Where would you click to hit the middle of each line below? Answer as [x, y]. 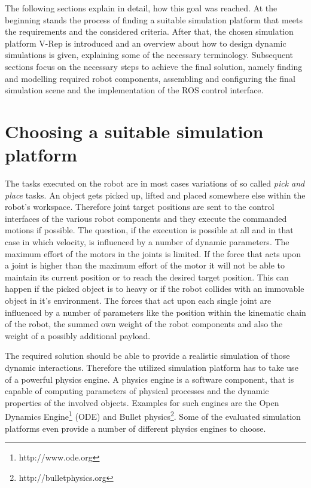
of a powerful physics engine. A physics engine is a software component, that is [150, 379]
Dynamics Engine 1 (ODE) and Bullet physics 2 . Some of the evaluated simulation [153, 415]
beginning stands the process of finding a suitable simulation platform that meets [154, 19]
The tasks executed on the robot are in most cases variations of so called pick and [155, 183]
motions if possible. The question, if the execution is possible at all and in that [149, 230]
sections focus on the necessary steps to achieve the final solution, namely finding [154, 66]
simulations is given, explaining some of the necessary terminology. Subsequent [149, 55]
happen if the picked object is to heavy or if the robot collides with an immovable [155, 289]
